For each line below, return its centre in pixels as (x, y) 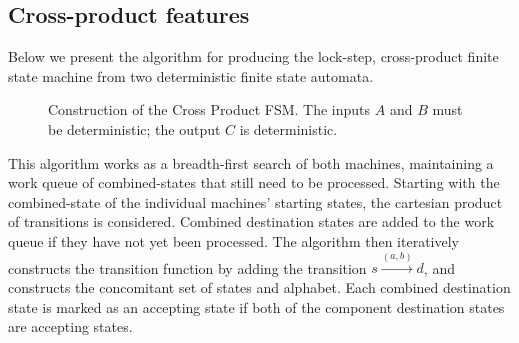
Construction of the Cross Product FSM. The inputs (209, 109)
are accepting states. (70, 326)
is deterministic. (288, 128)
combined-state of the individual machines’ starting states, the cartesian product (255, 201)
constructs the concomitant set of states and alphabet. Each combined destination (259, 286)
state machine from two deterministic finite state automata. (191, 75)
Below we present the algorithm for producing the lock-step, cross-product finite (253, 56)
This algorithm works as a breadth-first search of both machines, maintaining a (251, 162)
